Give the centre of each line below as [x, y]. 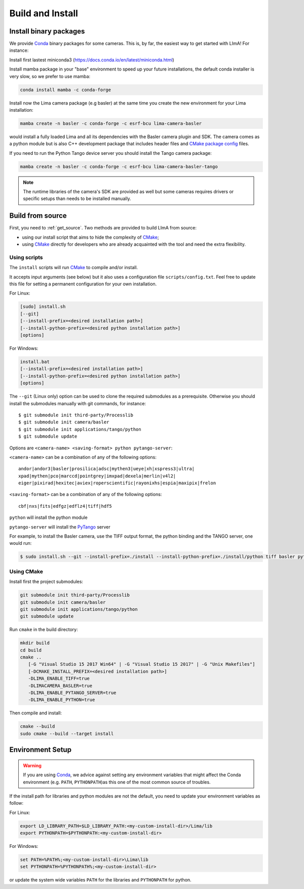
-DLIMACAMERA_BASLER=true [60, 686]
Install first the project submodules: [46, 582]
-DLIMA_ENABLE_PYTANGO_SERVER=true [72, 693]
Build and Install [44, 13]
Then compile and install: [35, 713]
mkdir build [35, 643]
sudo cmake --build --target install [67, 733]
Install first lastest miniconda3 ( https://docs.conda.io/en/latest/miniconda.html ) [92, 60]
